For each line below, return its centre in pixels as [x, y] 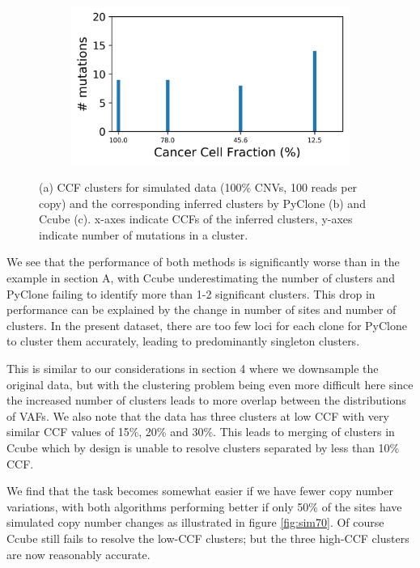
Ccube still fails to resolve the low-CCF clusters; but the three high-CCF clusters [208, 538]
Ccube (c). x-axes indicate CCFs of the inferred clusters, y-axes [196, 219]
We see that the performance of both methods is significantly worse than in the [203, 262]
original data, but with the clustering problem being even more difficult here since [210, 384]
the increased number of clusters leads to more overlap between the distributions [206, 400]
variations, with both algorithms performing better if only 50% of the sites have [204, 506]
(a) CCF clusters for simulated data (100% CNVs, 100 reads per [198, 187]
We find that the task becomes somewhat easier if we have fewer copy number [200, 491]
